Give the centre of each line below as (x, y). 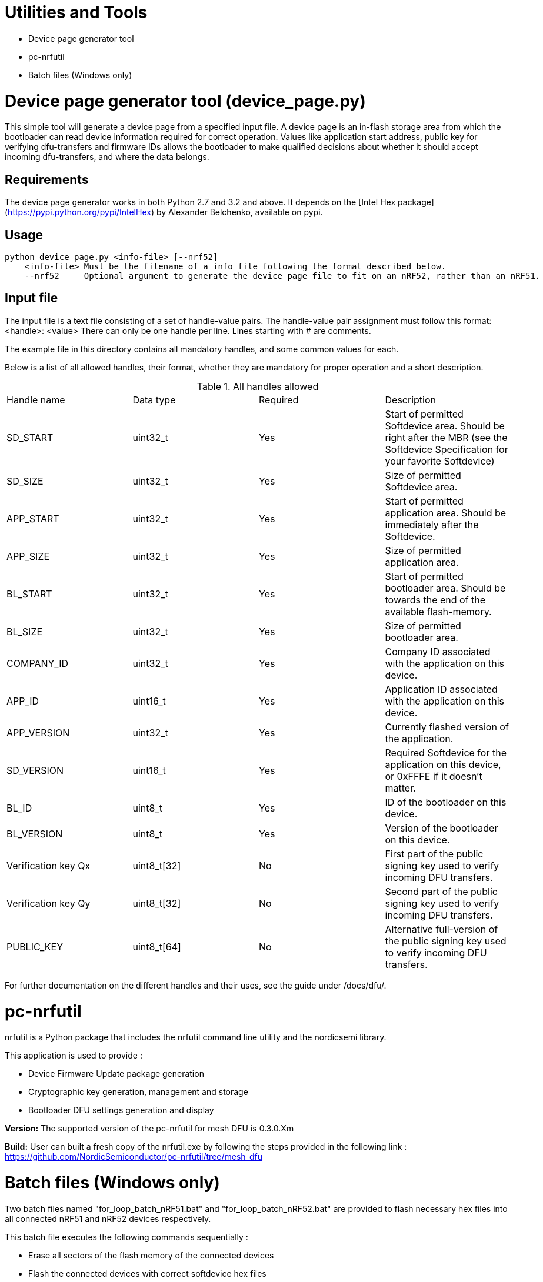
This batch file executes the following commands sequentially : (126, 1237)
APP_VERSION (38, 732)
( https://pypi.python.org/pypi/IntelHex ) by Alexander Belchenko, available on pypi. (164, 212)
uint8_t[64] (157, 947)
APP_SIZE (28, 556)
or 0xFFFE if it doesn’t (434, 776)
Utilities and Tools (76, 12)
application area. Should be (446, 513)
